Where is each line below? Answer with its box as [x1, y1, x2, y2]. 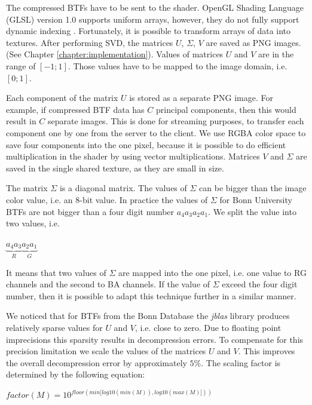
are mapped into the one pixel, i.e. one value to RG [118, 266, 307, 278]
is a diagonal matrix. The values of [59, 182, 187, 194]
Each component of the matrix [6, 91, 118, 104]
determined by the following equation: [6, 368, 145, 381]
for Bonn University [219, 193, 292, 205]
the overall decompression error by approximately [6, 356, 187, 369]
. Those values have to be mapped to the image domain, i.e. [68, 59, 287, 72]
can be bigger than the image [199, 182, 307, 194]
